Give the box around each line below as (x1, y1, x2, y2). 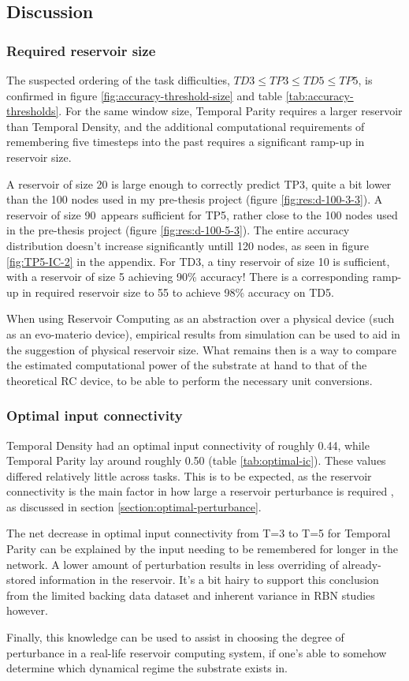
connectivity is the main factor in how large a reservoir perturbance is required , (6, 483, 394, 500)
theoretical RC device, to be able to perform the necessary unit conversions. (6, 372, 373, 388)
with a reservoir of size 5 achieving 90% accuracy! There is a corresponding (6, 268, 369, 285)
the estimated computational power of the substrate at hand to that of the (6, 357, 367, 373)
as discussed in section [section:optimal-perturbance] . (6, 498, 262, 514)
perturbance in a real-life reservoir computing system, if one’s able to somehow (6, 644, 387, 660)
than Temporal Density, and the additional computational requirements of (6, 118, 365, 134)
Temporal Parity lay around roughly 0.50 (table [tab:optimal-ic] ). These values (6, 452, 386, 469)
